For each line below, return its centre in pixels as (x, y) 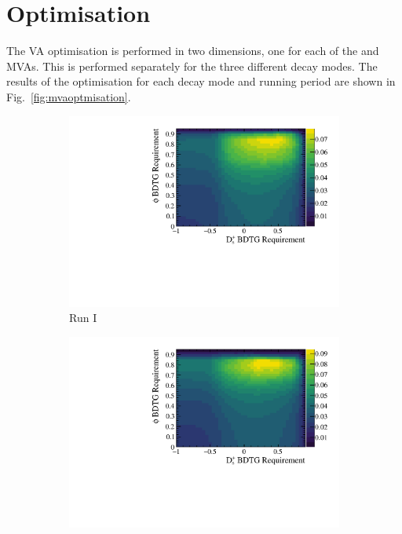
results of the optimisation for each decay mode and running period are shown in (201, 81)
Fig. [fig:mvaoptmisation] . (69, 96)
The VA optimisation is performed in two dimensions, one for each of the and (193, 51)
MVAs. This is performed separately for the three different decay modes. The (192, 66)
